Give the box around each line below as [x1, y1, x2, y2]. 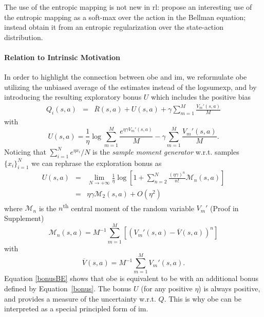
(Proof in [210, 202, 239, 213]
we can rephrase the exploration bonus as [31, 157, 162, 168]
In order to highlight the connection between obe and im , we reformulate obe [4, 71, 247, 82]
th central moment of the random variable [63, 201, 194, 213]
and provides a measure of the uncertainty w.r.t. [4, 293, 156, 304]
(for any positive [141, 283, 193, 294]
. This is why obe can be [164, 293, 241, 304]
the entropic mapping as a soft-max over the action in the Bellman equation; [4, 11, 246, 22]
